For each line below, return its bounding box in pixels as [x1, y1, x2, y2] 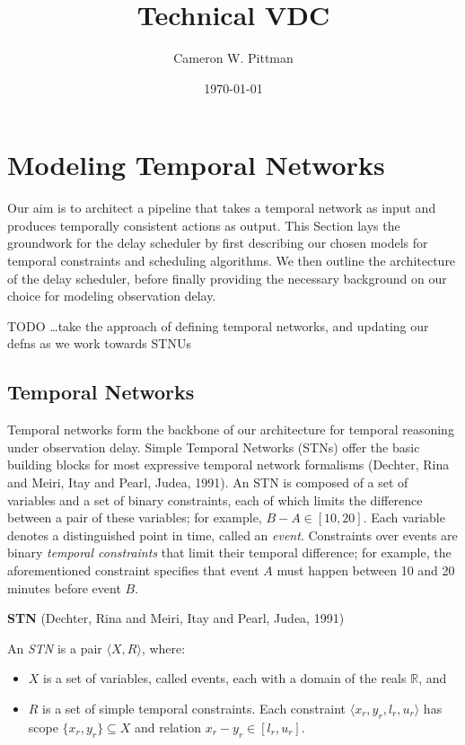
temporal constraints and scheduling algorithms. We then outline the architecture [7, 251, 456, 270]
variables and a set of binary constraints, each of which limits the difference [7, 490, 423, 509]
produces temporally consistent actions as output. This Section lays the [7, 215, 400, 234]
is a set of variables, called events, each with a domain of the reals [43, 669, 407, 688]
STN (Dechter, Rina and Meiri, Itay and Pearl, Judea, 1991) [7, 609, 345, 627]
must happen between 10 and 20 [276, 560, 455, 579]
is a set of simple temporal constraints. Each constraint [42, 698, 347, 717]
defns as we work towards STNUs [7, 334, 191, 353]
